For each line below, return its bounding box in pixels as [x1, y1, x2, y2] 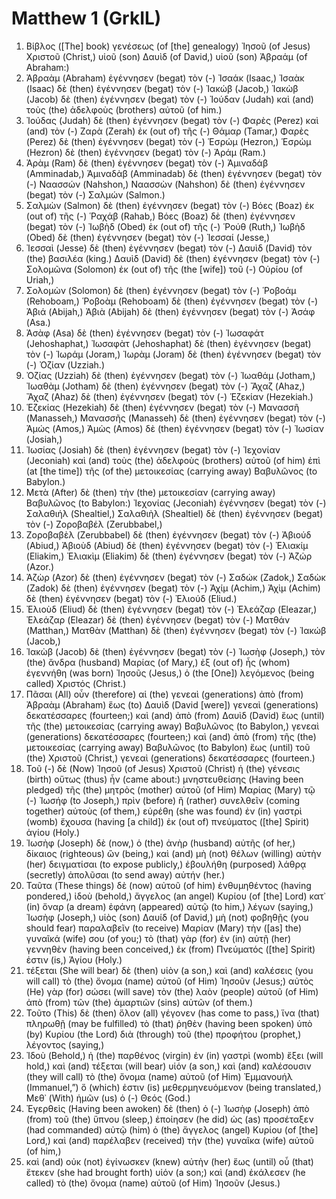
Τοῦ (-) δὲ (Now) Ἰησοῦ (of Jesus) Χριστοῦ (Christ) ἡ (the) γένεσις [25, 762, 301, 774]
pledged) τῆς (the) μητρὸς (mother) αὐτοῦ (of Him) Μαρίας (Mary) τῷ [25, 783, 316, 796]
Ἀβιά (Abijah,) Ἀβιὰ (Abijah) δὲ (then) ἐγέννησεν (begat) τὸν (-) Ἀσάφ [25, 305, 316, 317]
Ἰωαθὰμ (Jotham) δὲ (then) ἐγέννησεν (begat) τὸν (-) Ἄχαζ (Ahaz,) [25, 380, 306, 392]
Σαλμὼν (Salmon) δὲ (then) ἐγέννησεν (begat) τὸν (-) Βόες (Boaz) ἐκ [25, 199, 315, 211]
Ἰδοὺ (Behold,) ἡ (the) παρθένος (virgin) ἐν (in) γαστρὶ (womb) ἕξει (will [25, 1049, 324, 1061]
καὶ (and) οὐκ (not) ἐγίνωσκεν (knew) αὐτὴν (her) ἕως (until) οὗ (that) [25, 1155, 314, 1167]
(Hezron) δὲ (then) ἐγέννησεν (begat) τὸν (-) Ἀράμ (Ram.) [25, 146, 267, 158]
